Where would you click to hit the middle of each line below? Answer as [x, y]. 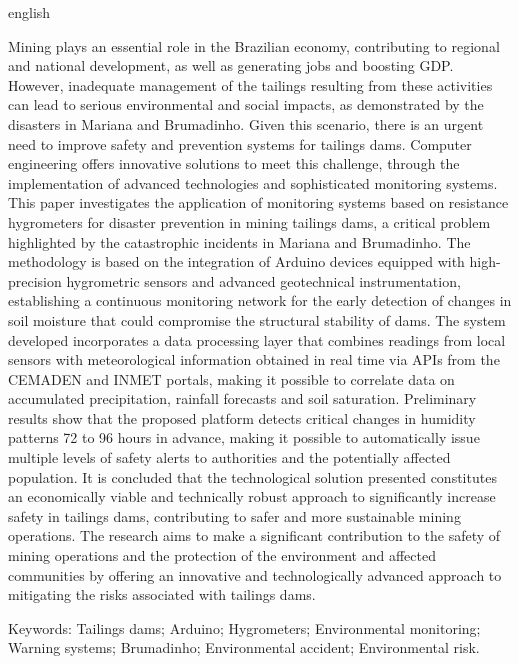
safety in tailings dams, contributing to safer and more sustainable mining [234, 515]
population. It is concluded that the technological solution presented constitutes [252, 476]
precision [35, 280]
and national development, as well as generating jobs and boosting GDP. [231, 65]
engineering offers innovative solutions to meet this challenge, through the [234, 163]
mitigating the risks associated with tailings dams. [162, 594]
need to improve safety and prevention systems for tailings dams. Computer [240, 143]
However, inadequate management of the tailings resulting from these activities [250, 84]
